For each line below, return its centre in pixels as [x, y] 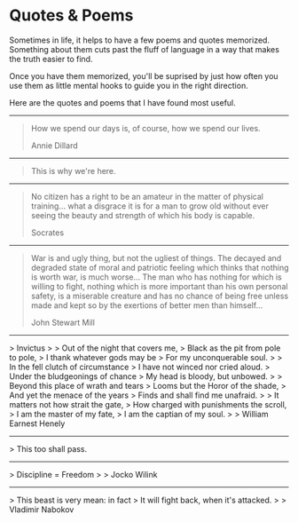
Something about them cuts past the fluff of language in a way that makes [144, 49]
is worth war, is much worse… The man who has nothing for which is [156, 277]
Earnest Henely [37, 423]
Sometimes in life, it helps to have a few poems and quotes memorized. [140, 40]
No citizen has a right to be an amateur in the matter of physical [147, 196]
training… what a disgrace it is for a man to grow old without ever [149, 206]
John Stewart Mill [63, 322]
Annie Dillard [54, 145]
